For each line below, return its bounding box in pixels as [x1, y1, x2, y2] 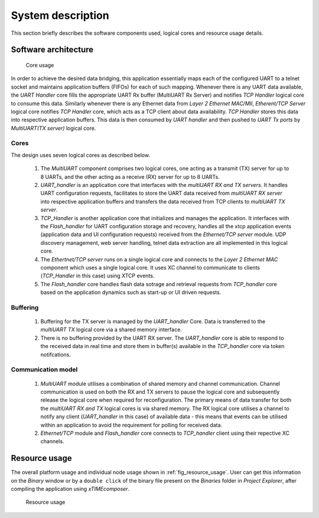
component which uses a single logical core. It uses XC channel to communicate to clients [40, 264, 260, 271]
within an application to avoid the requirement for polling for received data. [40, 421, 223, 428]
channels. [40, 438, 64, 445]
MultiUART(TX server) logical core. [11, 124, 96, 132]
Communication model [11, 366, 78, 374]
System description [11, 9, 109, 22]
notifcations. [40, 351, 71, 358]
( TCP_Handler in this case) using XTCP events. [40, 272, 155, 280]
